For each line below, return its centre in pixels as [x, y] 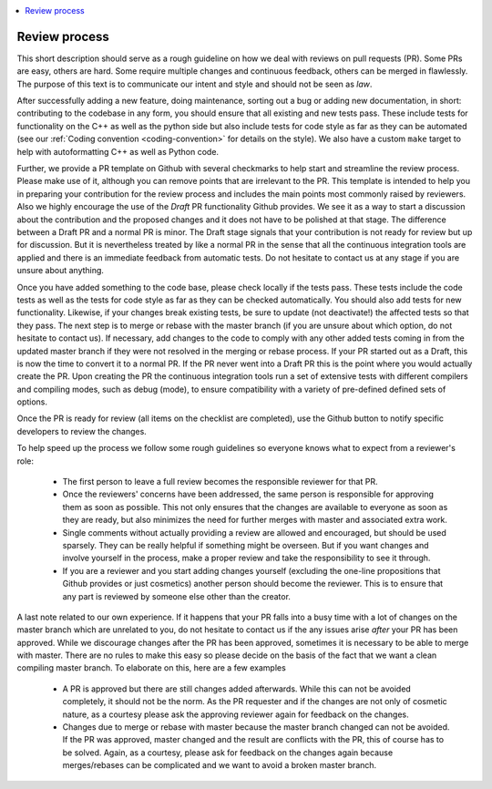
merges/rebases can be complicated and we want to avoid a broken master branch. [220, 765]
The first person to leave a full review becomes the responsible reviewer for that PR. [220, 482]
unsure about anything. [61, 271]
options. [32, 402]
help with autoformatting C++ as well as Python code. [118, 151]
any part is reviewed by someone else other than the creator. [177, 596]
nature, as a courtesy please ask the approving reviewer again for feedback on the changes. [236, 714]
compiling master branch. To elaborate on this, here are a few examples [151, 668]
